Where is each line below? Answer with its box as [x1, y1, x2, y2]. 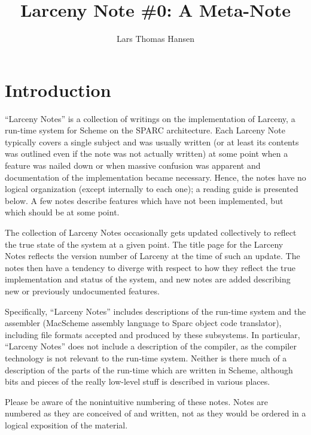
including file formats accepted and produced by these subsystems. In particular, [5, 328, 300, 340]
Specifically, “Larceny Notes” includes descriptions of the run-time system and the [5, 305, 306, 317]
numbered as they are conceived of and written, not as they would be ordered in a [5, 407, 306, 419]
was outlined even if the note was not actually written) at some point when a [5, 147, 288, 160]
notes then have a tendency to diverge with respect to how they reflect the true [5, 261, 295, 273]
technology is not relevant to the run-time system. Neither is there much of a [5, 351, 287, 364]
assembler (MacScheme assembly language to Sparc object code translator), [5, 317, 282, 329]
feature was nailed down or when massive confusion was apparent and [5, 159, 261, 172]
